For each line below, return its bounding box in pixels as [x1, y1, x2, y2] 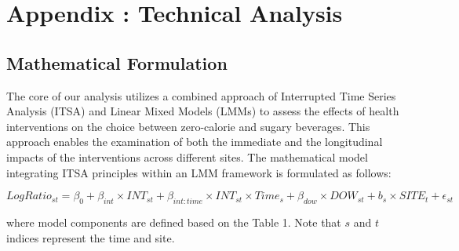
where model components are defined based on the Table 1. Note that [6, 213, 341, 230]
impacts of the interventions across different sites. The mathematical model [6, 148, 368, 165]
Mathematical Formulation [6, 50, 228, 75]
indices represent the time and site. [6, 229, 175, 246]
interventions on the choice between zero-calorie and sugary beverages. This [6, 118, 370, 134]
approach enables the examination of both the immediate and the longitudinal [6, 133, 383, 150]
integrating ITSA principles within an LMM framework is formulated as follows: [6, 164, 392, 180]
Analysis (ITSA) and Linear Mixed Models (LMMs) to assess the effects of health [6, 103, 399, 119]
